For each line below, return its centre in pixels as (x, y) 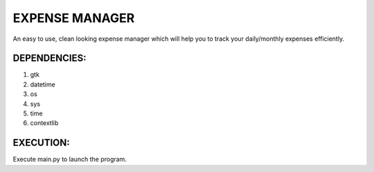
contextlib (44, 123)
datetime (43, 84)
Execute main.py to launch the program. (70, 160)
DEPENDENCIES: (50, 58)
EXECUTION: (42, 143)
